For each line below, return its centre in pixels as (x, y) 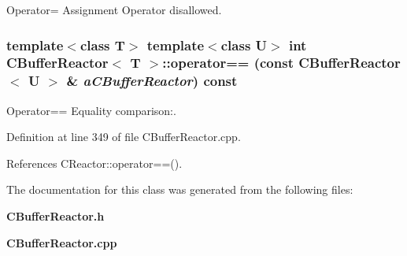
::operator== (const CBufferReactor (281, 63)
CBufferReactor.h (55, 216)
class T (102, 45)
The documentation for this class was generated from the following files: (180, 189)
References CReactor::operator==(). (94, 163)
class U (244, 45)
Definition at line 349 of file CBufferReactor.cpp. (124, 137)
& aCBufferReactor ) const (152, 81)
